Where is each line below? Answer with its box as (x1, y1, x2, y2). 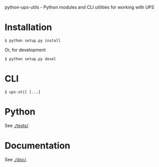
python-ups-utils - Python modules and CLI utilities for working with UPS (4, 4, 155, 10)
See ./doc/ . (4, 157, 27, 163)
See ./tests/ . (4, 122, 29, 129)
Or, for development (4, 47, 46, 53)
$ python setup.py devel (4, 56, 56, 61)
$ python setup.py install (4, 38, 61, 43)
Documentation (4, 140, 71, 151)
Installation (4, 22, 52, 33)
